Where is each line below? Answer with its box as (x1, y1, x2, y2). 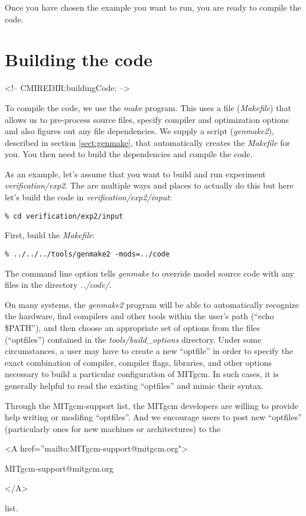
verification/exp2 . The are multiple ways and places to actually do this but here (5, 179, 294, 192)
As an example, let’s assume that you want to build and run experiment (5, 167, 266, 180)
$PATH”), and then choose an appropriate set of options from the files (5, 321, 260, 333)
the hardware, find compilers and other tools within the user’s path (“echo (5, 310, 274, 322)
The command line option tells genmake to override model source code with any (5, 267, 294, 279)
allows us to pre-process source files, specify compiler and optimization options (5, 113, 289, 125)
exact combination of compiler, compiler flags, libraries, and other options (5, 356, 272, 368)
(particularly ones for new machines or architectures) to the (5, 422, 221, 434)
